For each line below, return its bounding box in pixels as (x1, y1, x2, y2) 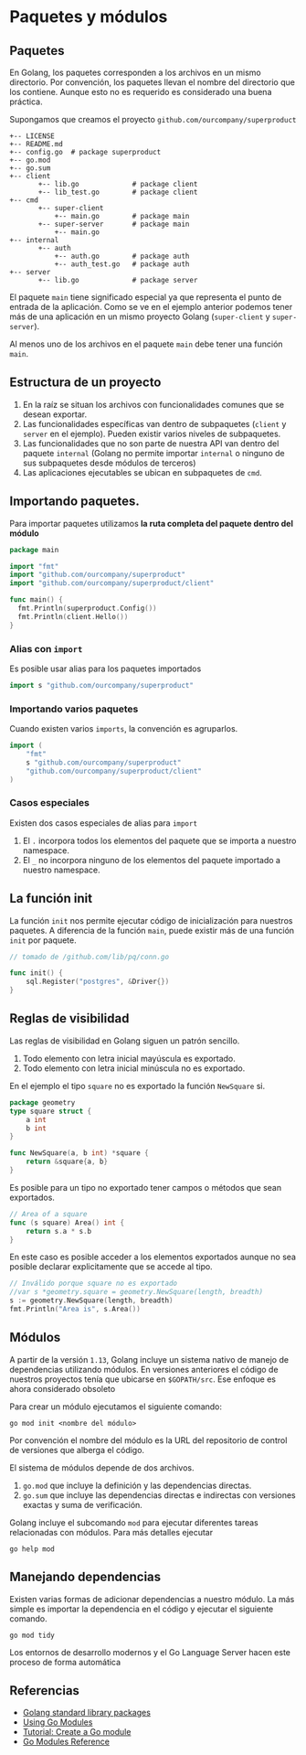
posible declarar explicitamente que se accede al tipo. (9, 1261, 213, 1272)
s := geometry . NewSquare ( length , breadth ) (9, 1296, 174, 1305)
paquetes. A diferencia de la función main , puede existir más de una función (9, 925, 295, 936)
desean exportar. (22, 409, 88, 420)
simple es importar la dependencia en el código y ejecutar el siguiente (9, 1603, 274, 1614)
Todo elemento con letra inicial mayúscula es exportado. (22, 1053, 236, 1064)
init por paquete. (9, 935, 77, 946)
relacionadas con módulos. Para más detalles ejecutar (9, 1526, 213, 1537)
